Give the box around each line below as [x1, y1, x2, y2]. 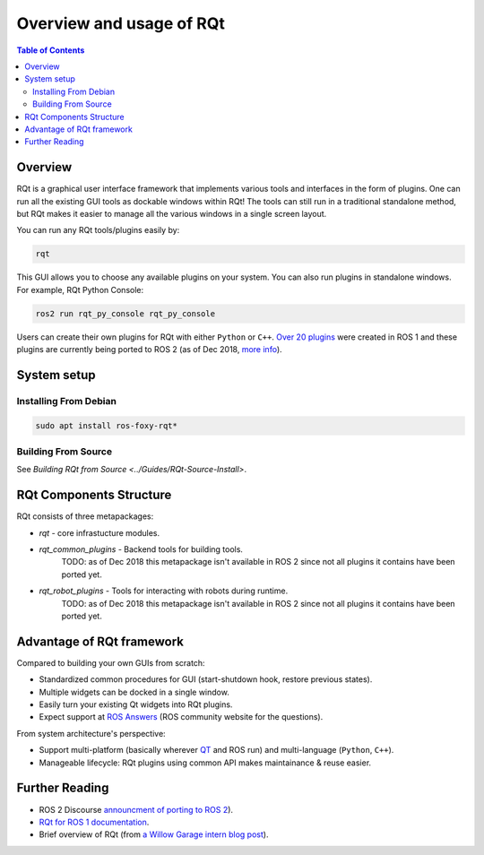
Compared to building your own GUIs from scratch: [16, 657, 205, 668]
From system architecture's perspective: [16, 728, 166, 738]
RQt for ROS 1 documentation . [39, 816, 150, 827]
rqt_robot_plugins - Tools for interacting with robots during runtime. [39, 585, 289, 596]
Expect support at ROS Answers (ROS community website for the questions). [39, 712, 324, 722]
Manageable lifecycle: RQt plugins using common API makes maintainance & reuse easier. [39, 757, 372, 768]
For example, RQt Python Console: [16, 284, 143, 295]
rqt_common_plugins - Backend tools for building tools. [39, 544, 244, 555]
